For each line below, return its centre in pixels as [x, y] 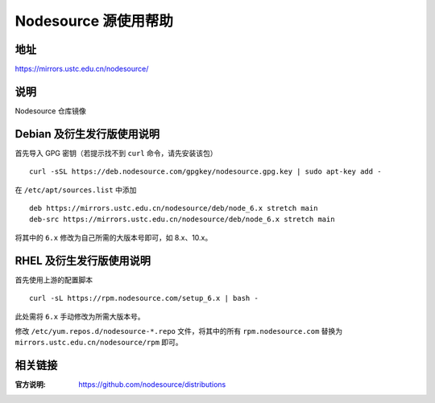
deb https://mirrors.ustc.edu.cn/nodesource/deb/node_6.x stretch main [174, 208]
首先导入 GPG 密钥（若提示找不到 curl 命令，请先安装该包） [116, 153]
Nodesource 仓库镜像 [50, 111]
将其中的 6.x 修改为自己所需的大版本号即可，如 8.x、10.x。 [114, 237]
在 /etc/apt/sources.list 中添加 [76, 190]
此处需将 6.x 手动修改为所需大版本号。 [80, 316]
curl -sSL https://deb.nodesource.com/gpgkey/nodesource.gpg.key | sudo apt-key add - [205, 172]
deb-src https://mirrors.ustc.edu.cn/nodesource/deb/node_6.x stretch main [182, 220]
